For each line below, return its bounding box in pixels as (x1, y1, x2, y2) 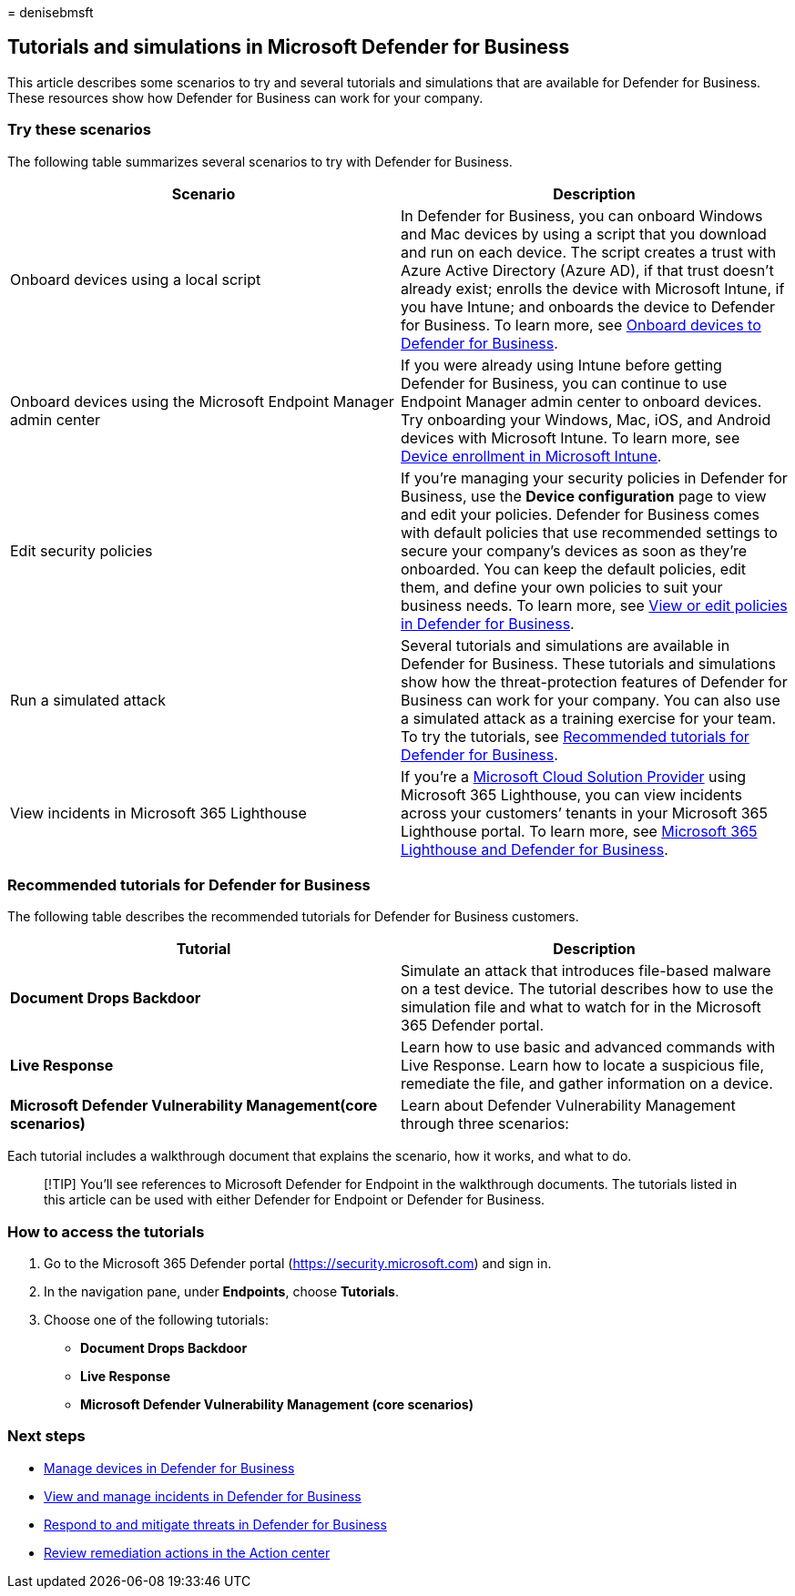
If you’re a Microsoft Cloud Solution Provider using (401, 767, 747, 786)
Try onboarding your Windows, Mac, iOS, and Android (401, 410, 771, 429)
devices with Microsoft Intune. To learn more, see (401, 428, 740, 447)
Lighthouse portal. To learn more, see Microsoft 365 (401, 821, 758, 840)
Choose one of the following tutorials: (44, 1312, 269, 1328)
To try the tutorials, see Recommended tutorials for (401, 727, 749, 746)
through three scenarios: (401, 1114, 569, 1133)
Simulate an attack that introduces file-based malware (401, 961, 771, 981)
